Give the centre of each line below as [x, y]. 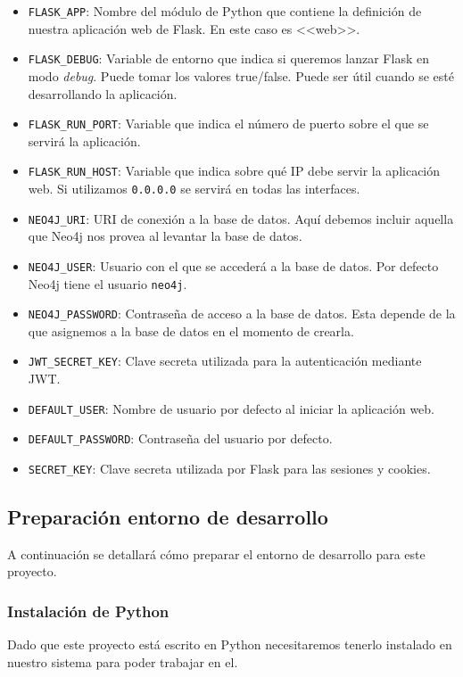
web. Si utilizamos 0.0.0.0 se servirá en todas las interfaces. [194, 188]
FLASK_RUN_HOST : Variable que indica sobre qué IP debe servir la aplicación [234, 171]
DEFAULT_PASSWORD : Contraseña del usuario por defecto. [180, 438]
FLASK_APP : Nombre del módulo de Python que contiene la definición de [225, 11]
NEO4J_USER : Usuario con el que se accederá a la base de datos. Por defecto [233, 265]
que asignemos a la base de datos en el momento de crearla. [191, 330]
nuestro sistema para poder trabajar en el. [123, 661]
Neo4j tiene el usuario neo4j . [107, 283]
